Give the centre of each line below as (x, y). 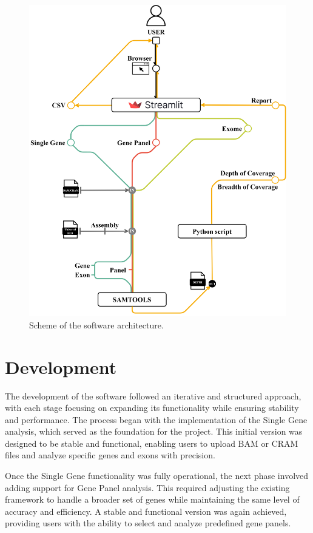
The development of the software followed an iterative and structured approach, (153, 396)
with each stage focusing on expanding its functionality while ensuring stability (152, 408)
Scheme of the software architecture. (96, 324)
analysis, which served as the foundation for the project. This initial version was (154, 431)
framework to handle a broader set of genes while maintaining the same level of (152, 499)
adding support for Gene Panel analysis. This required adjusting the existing (147, 487)
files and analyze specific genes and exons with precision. (110, 455)
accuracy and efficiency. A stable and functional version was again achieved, (146, 511)
